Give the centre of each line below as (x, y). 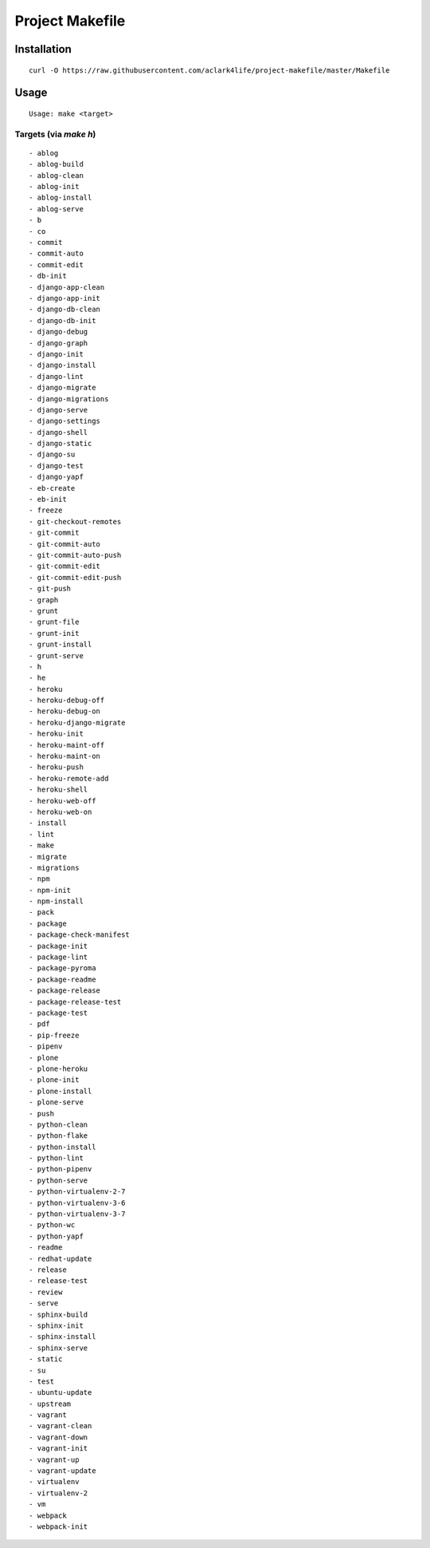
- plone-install (61, 1091)
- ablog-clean (56, 175)
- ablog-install (61, 198)
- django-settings (65, 421)
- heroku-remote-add (69, 778)
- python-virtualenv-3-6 (77, 1202)
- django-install (63, 365)
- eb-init (48, 500)
